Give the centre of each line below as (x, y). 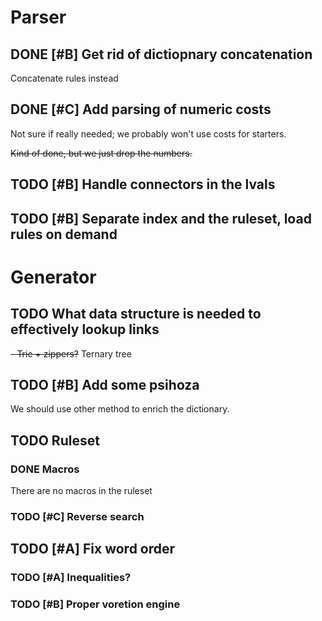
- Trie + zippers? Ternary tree (71, 353)
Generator (53, 277)
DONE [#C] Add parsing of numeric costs (141, 109)
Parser (38, 17)
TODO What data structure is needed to (136, 314)
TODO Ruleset (55, 440)
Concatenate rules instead (64, 78)
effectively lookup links (85, 329)
